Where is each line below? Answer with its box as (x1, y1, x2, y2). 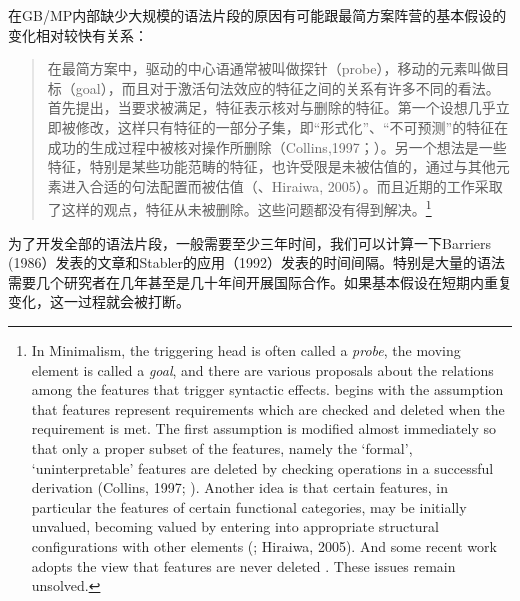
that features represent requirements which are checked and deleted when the (31, 398, 505, 419)
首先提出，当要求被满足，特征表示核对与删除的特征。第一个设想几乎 (47, 97, 496, 118)
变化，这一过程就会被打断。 (8, 291, 190, 312)
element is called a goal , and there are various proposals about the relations (31, 359, 494, 380)
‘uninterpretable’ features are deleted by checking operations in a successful (31, 457, 494, 478)
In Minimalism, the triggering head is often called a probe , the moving (31, 339, 461, 360)
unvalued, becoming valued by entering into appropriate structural (31, 516, 439, 537)
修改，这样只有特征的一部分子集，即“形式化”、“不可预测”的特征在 (75, 116, 509, 137)
